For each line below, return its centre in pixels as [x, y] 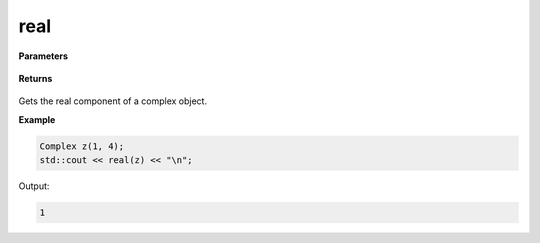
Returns [35, 78]
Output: [34, 186]
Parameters [43, 56]
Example [37, 119]
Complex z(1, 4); [82, 146]
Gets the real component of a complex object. [113, 101]
